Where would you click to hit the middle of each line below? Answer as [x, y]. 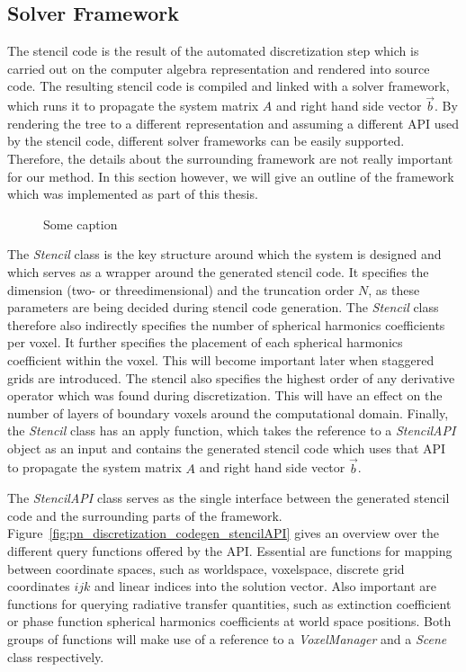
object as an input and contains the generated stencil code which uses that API [227, 448]
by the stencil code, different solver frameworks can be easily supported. [206, 141]
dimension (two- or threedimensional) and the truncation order [181, 289]
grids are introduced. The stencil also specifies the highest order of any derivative [231, 377]
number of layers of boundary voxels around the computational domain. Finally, [228, 412]
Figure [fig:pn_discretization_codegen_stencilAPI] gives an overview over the [223, 533]
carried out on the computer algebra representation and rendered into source [219, 68]
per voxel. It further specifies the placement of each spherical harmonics [205, 342]
